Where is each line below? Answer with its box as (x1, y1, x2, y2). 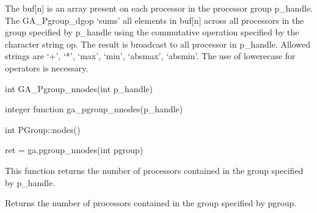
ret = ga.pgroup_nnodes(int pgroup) (5, 143, 144, 156)
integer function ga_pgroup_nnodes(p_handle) (5, 103, 183, 115)
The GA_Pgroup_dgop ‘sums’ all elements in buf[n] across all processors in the (5, 13, 304, 26)
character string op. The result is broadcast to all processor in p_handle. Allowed (5, 37, 311, 50)
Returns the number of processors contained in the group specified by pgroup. (5, 197, 297, 209)
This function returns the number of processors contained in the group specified (5, 164, 304, 176)
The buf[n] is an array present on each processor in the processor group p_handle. (5, 2, 313, 14)
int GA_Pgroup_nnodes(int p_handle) (5, 82, 153, 95)
